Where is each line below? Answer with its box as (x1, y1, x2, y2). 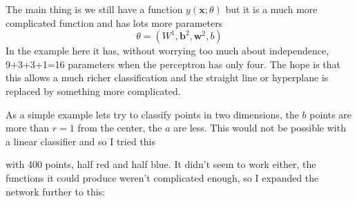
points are (309, 107, 352, 121)
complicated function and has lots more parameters (6, 15, 223, 30)
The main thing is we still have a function (6, 2, 183, 16)
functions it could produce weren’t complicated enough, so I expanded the (6, 170, 319, 184)
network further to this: (6, 184, 106, 198)
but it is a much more (225, 2, 318, 16)
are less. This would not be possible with (173, 120, 346, 135)
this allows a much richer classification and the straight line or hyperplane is (6, 70, 329, 85)
